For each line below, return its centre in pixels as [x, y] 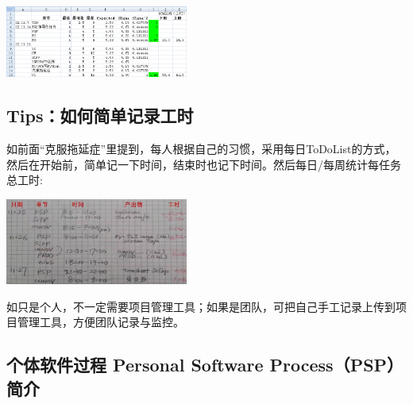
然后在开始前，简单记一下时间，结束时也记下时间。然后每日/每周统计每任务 [204, 164]
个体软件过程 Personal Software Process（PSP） [205, 365]
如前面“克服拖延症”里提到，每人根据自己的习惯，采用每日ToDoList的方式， [201, 149]
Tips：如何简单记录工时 [100, 115]
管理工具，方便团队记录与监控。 [100, 322]
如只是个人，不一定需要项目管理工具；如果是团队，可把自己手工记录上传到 [201, 306]
